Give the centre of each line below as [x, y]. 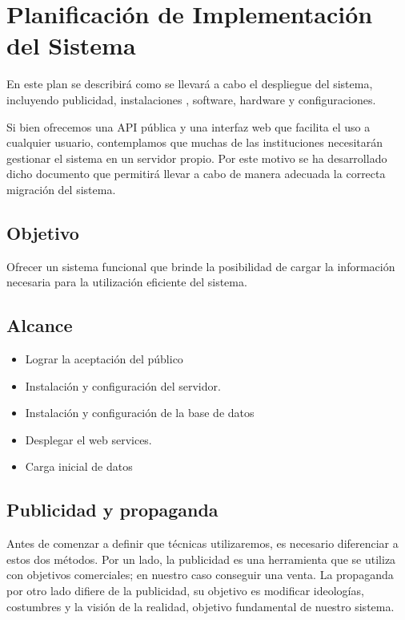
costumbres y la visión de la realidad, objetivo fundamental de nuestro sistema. [200, 606]
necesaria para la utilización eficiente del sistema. [127, 282]
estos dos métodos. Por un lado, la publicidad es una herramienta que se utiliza [201, 559]
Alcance [40, 325]
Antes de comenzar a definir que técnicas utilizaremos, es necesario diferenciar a [202, 543]
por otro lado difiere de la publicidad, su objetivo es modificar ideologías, [185, 591]
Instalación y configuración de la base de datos [140, 413]
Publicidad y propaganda [112, 510]
